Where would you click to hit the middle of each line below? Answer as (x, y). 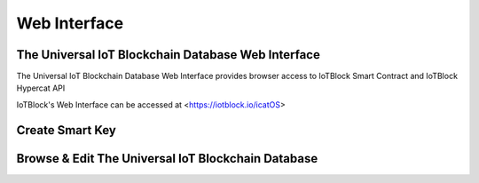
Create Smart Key (67, 130)
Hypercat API (41, 88)
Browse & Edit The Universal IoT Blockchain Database (167, 159)
